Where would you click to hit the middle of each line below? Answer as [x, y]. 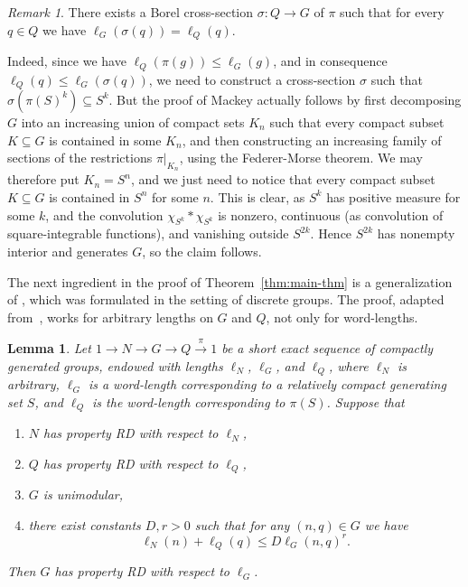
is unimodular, [83, 494]
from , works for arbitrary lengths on [110, 317]
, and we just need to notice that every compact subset [283, 179]
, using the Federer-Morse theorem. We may [301, 158]
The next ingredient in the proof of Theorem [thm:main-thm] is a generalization [230, 281]
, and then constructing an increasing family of [312, 140]
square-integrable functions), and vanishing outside [148, 233]
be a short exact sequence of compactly [328, 348]
